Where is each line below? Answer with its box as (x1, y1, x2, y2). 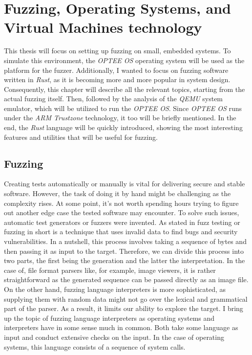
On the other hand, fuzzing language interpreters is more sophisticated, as (4, 284, 226, 294)
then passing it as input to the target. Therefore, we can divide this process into (4, 245, 244, 256)
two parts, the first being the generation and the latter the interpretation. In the (4, 255, 245, 266)
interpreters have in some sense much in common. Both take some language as (4, 322, 238, 333)
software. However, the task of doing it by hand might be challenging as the (4, 188, 231, 199)
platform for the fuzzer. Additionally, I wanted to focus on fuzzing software (4, 65, 229, 75)
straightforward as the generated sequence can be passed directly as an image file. (4, 274, 249, 285)
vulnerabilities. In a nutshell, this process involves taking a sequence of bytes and (4, 236, 247, 246)
